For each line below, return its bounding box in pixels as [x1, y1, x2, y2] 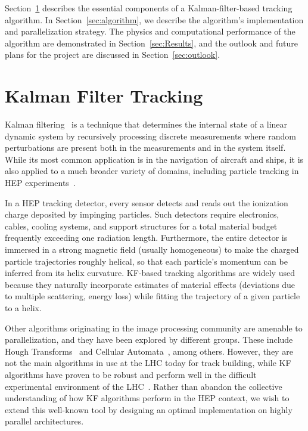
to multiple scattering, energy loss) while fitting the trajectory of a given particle [5, 290, 300, 302]
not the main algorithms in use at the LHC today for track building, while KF [5, 356, 291, 369]
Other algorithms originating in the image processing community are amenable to [5, 321, 303, 334]
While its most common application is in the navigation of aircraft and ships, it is [5, 153, 304, 165]
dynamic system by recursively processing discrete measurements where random [5, 129, 296, 142]
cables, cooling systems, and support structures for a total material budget [5, 219, 278, 232]
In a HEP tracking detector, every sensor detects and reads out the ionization [5, 196, 288, 209]
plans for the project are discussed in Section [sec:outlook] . [5, 48, 220, 61]
